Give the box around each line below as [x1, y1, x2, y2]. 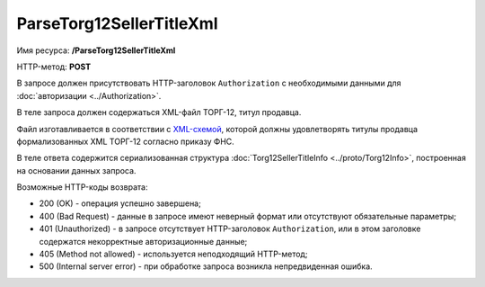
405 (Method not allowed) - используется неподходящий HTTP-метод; [39, 248, 308, 260]
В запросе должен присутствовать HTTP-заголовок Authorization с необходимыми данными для [16, 77, 401, 89]
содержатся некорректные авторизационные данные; [39, 236, 248, 247]
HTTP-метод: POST [16, 61, 92, 72]
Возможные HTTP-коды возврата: [16, 182, 148, 193]
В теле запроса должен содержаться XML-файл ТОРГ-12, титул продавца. [16, 107, 302, 118]
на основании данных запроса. [16, 165, 137, 175]
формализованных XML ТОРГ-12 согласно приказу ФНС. [16, 136, 235, 147]
